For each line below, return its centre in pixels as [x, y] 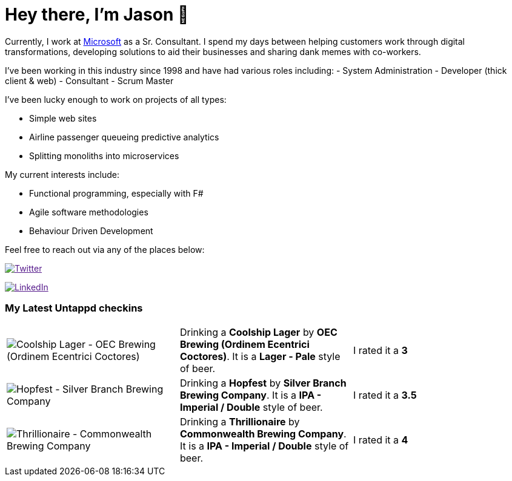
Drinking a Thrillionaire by [240, 421]
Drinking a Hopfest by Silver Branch [263, 383]
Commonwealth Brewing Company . [263, 434]
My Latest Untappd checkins [74, 308]
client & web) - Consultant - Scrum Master [89, 80]
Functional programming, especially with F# [116, 193]
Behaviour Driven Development [91, 231]
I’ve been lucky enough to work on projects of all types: [116, 99]
